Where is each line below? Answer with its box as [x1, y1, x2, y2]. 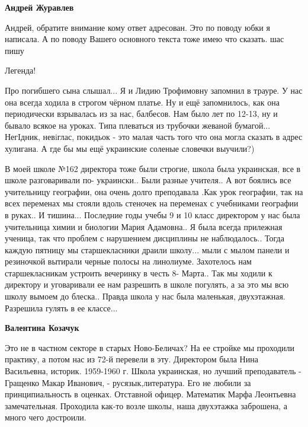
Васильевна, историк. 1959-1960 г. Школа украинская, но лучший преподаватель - [5, 365, 301, 377]
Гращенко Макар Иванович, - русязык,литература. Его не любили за [5, 376, 251, 388]
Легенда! [5, 64, 36, 77]
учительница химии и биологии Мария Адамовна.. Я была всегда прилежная [5, 220, 283, 232]
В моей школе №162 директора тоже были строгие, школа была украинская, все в [5, 162, 301, 174]
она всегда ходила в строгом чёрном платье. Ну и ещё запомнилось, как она [5, 95, 280, 108]
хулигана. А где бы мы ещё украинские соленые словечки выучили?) [5, 142, 255, 154]
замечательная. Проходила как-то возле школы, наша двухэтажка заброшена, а [5, 399, 287, 412]
